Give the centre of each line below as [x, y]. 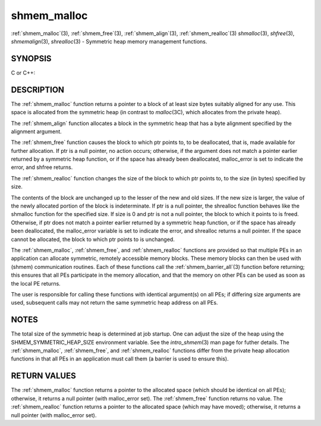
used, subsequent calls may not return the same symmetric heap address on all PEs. [114, 303]
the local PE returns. [36, 283]
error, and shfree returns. [42, 167]
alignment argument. [36, 131]
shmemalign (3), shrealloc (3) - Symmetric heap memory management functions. [109, 41]
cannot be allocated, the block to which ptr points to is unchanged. [93, 239]
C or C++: [23, 73]
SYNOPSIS [31, 59]
